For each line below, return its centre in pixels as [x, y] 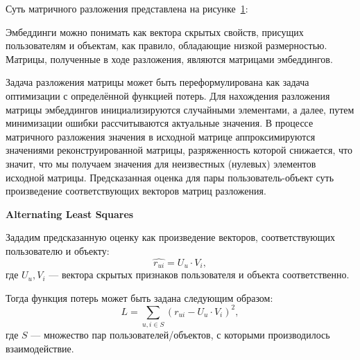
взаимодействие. [40, 348]
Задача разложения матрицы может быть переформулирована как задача [157, 82]
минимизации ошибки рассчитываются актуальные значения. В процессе [160, 123]
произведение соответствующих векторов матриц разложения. [136, 191]
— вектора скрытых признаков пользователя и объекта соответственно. [199, 274]
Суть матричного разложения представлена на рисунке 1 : [127, 8]
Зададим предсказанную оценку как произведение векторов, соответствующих [171, 237]
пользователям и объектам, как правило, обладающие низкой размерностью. [166, 45]
